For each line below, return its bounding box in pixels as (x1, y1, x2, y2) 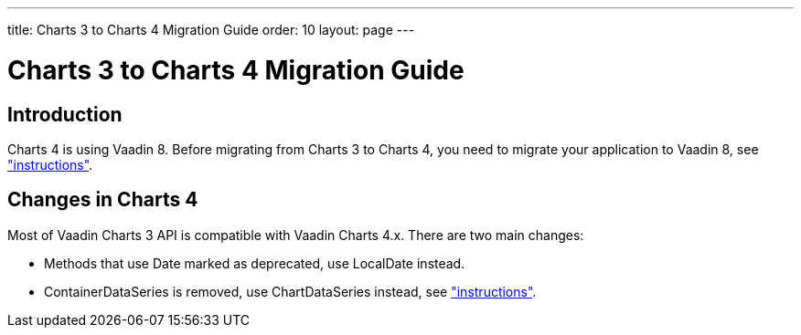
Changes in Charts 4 (7, 188, 198, 212)
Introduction (7, 102, 123, 126)
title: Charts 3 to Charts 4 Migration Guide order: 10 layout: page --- (7, 22, 415, 37)
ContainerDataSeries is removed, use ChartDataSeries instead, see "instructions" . (44, 283, 537, 299)
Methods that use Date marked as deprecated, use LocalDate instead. (44, 255, 465, 271)
